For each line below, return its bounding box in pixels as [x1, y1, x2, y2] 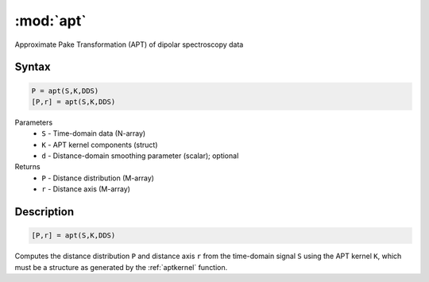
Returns [14, 162, 41, 172]
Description [14, 205, 75, 218]
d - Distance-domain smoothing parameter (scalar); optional [41, 151, 239, 160]
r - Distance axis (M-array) [41, 184, 131, 194]
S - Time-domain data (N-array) [41, 129, 146, 138]
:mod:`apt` [14, 12, 87, 29]
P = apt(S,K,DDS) [31, 86, 99, 95]
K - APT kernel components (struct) [41, 140, 158, 149]
